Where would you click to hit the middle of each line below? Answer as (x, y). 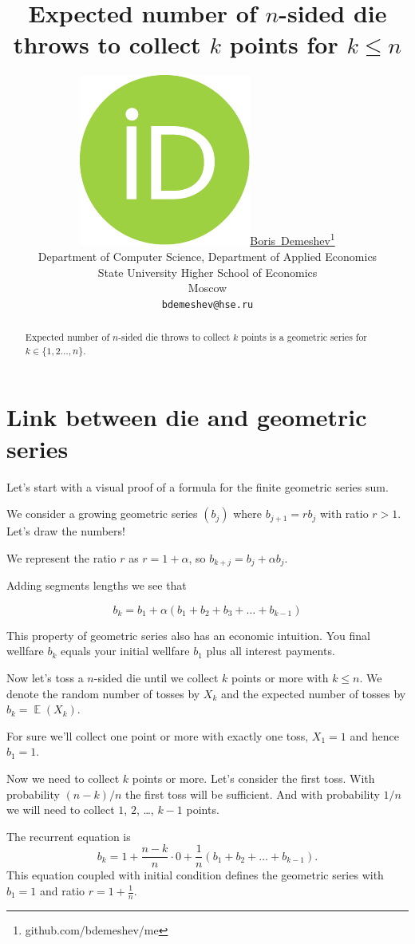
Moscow (207, 288)
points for (284, 44)
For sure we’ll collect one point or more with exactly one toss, (158, 735)
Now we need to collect (63, 778)
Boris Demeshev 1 (292, 239)
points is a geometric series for (304, 337)
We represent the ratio (61, 557)
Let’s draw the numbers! (66, 531)
